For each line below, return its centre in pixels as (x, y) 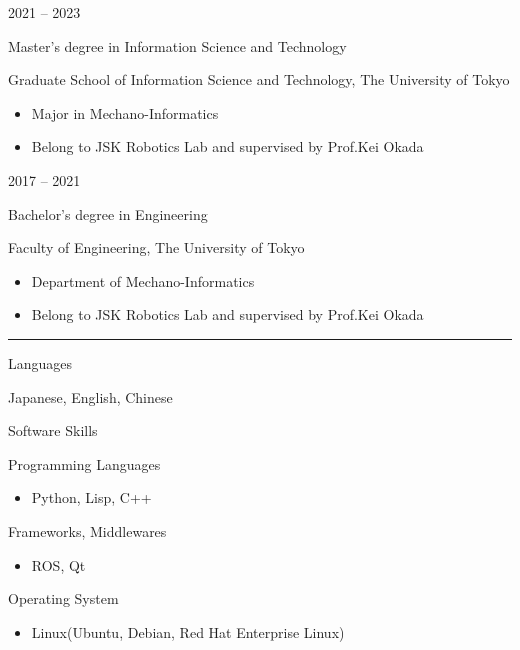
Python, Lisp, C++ (91, 497)
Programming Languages (84, 463)
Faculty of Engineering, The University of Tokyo (156, 247)
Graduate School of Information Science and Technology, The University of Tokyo (259, 79)
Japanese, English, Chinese (90, 396)
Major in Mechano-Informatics (125, 112)
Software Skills (53, 430)
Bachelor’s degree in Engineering (108, 213)
